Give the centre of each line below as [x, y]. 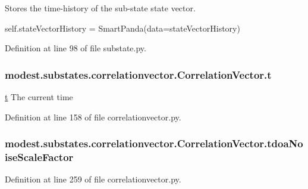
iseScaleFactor [39, 157]
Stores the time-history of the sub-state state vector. [100, 8]
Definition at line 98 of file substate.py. [76, 48]
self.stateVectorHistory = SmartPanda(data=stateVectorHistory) [122, 28]
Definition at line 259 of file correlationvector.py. [93, 179]
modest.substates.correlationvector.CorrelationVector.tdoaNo [154, 143]
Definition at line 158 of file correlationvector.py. [93, 117]
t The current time [39, 97]
